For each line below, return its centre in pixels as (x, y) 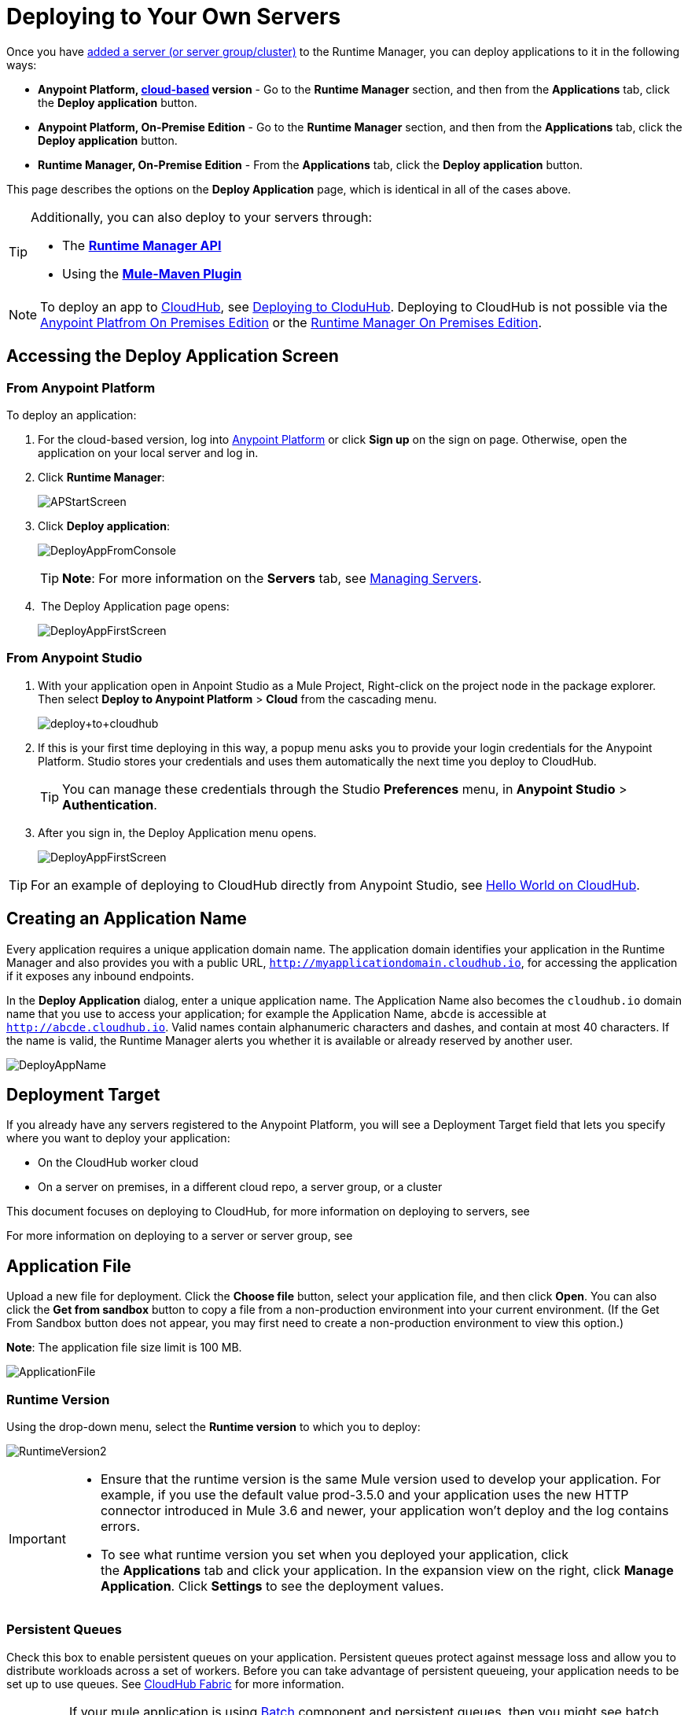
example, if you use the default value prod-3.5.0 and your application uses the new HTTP (364, 1495)
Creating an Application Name (127, 919)
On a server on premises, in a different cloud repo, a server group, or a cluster (240, 1187)
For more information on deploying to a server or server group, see (180, 1236)
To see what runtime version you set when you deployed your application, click (334, 1555)
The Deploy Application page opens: (135, 606)
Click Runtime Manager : (101, 477)
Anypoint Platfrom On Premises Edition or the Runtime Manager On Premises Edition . (291, 322)
